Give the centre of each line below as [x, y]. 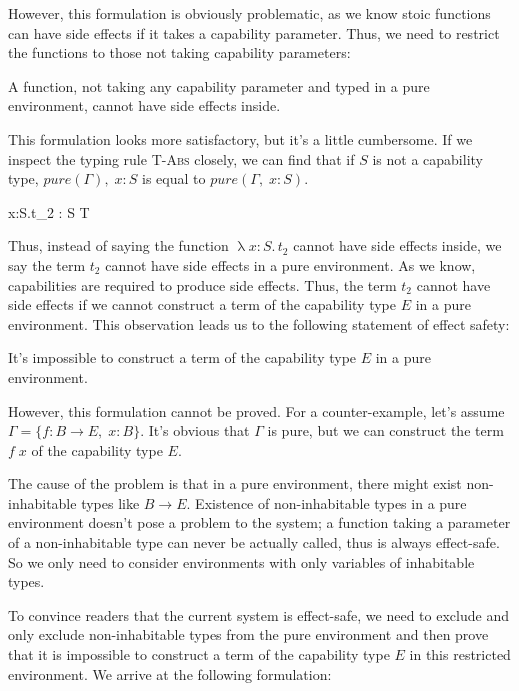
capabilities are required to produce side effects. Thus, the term [202, 284]
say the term [47, 264]
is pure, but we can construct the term [385, 430]
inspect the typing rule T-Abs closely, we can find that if [181, 158]
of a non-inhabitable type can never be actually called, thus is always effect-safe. [254, 542]
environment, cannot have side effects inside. [144, 105]
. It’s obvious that [195, 430]
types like [110, 502]
